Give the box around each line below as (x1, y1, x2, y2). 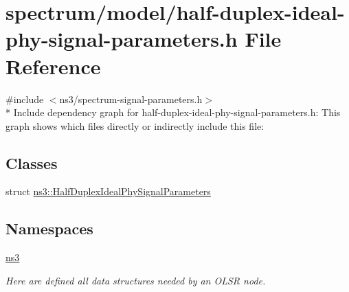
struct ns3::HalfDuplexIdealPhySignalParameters (5, 184, 211, 199)
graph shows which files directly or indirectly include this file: (5, 118, 264, 133)
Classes (5, 152, 58, 173)
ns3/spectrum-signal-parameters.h (59, 91, 203, 106)
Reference (5, 52, 101, 80)
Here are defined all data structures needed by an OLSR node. (5, 273, 266, 287)
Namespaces (5, 218, 93, 239)
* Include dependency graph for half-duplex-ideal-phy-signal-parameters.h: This (5, 105, 341, 120)
